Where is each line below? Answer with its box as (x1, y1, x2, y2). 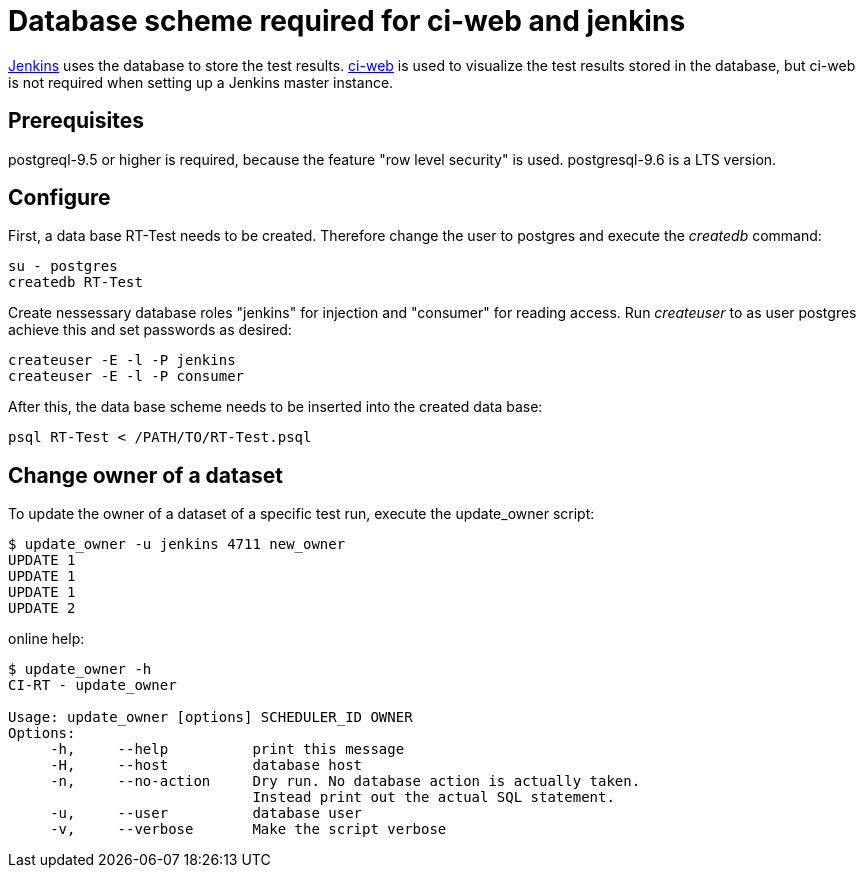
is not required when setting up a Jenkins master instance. (8, 73, 394, 91)
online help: (8, 630, 85, 648)
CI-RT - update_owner (8, 677, 177, 694)
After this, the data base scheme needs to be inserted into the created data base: (8, 398, 543, 416)
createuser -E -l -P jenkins (8, 352, 236, 369)
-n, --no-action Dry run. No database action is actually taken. (50, 773, 641, 790)
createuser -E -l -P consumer (8, 368, 245, 385)
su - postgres (8, 258, 118, 275)
